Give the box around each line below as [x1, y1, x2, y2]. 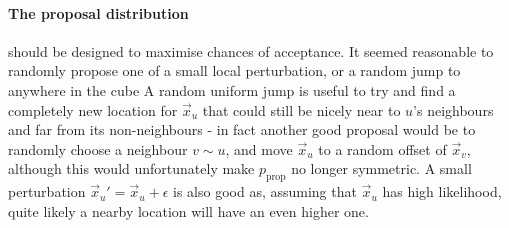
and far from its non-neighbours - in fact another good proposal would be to [8, 119, 476, 140]
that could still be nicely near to [202, 99, 401, 120]
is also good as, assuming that [173, 181, 357, 202]
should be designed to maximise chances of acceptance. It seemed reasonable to [8, 40, 494, 61]
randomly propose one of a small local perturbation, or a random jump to [8, 60, 461, 81]
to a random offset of [318, 138, 447, 159]
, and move [225, 138, 293, 159]
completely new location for [8, 99, 178, 120]
